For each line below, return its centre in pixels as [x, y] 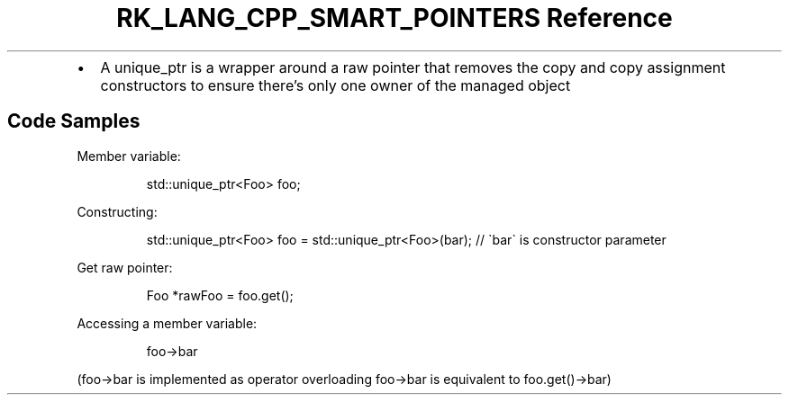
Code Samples [74, 121]
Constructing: [117, 211]
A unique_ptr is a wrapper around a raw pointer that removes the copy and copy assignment [413, 67]
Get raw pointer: [125, 267]
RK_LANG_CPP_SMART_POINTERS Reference [394, 18]
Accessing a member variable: [167, 323]
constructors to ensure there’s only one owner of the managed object [336, 85]
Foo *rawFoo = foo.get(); [220, 295]
